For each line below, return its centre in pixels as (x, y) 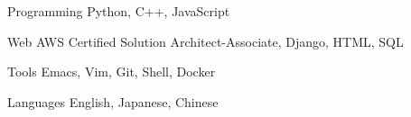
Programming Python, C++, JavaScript (119, 11)
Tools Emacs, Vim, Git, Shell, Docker (112, 72)
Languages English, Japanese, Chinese (113, 101)
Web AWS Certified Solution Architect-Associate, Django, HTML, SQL (205, 41)
